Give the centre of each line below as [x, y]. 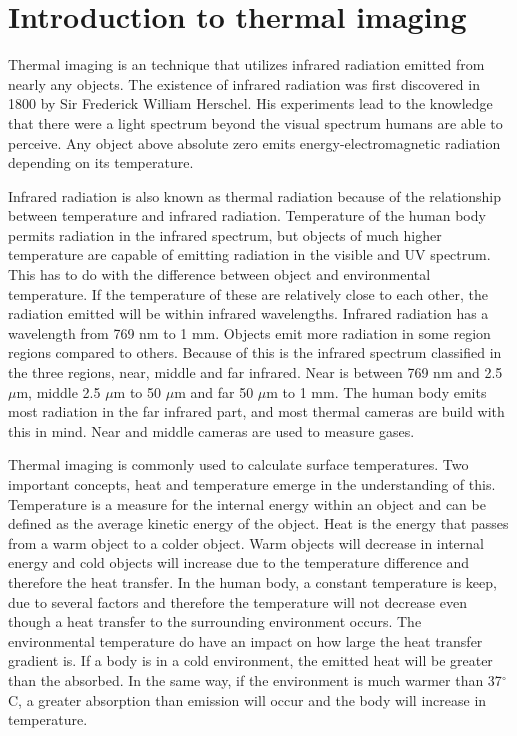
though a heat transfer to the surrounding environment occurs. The [215, 621]
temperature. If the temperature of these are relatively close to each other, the [248, 293]
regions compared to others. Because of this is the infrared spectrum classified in [255, 352]
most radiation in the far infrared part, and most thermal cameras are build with [256, 411]
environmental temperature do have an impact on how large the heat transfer [245, 640]
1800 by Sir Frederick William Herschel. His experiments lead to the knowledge [250, 103]
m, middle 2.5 [58, 391]
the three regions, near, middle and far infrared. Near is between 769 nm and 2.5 [255, 372]
